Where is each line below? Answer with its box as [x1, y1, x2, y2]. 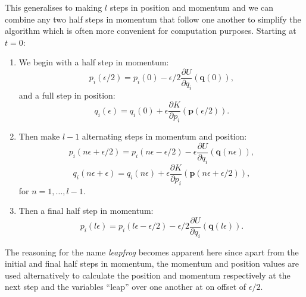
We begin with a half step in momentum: [18, 56, 169, 68]
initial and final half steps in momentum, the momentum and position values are [5, 257, 299, 270]
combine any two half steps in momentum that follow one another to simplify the [5, 12, 301, 25]
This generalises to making [5, 1, 102, 13]
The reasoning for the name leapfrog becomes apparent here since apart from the [5, 245, 299, 258]
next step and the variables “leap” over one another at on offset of [5, 280, 246, 293]
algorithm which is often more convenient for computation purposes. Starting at [5, 24, 296, 37]
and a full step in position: [18, 89, 115, 101]
